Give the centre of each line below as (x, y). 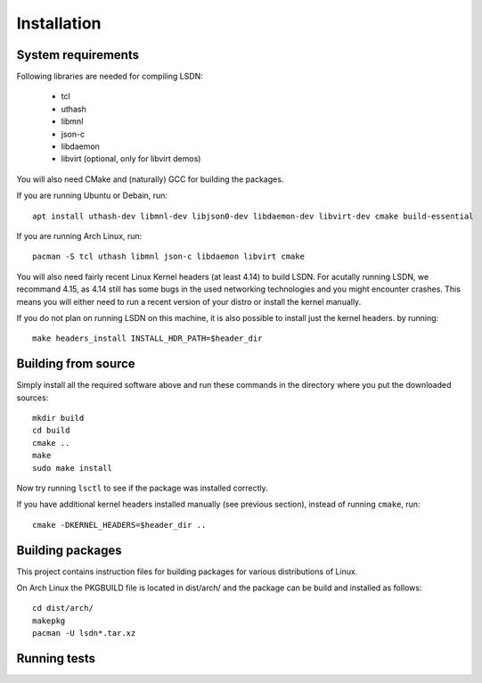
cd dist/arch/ (63, 608)
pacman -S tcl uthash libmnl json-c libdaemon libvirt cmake (168, 257)
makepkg (49, 621)
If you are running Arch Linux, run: (79, 235)
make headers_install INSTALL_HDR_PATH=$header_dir (147, 338)
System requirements (78, 55)
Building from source (76, 364)
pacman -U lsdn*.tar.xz (84, 634)
